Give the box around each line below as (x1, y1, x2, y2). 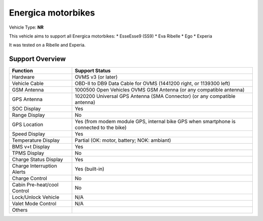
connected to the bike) (75, 124, 127, 131)
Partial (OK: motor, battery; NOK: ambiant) (75, 137, 171, 144)
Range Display (12, 112, 45, 119)
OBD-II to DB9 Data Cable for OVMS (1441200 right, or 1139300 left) (75, 80, 230, 87)
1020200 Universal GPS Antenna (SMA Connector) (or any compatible (75, 93, 236, 100)
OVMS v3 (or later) (75, 74, 118, 80)
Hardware (12, 74, 35, 80)
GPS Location (12, 121, 43, 128)
